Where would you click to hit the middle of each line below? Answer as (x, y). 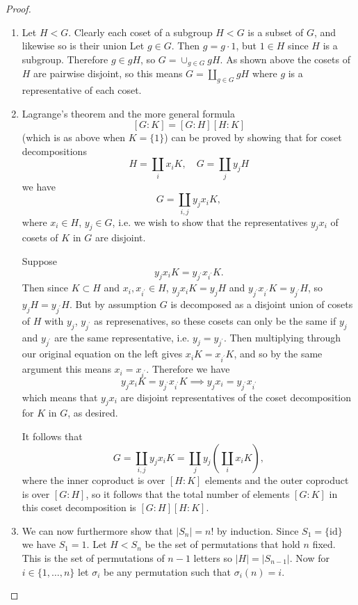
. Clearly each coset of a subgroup (140, 32)
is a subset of (276, 32)
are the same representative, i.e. (122, 337)
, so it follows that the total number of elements (188, 493)
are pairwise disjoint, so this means (108, 73)
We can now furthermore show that (97, 530)
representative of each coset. (82, 90)
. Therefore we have (188, 369)
